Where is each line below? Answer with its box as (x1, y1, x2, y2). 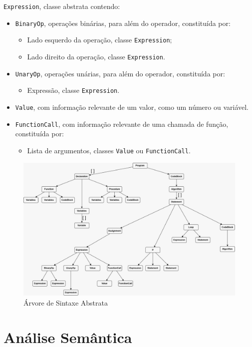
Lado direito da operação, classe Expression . (27, 51, 165, 61)
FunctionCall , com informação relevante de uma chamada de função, (15, 118, 229, 129)
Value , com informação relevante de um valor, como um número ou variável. (15, 101, 249, 112)
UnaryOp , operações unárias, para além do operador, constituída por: (15, 68, 225, 78)
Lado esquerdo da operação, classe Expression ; (27, 34, 172, 45)
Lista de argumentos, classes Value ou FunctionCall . (27, 145, 191, 155)
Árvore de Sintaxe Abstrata (23, 297, 108, 308)
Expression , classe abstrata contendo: (3, 1, 120, 11)
